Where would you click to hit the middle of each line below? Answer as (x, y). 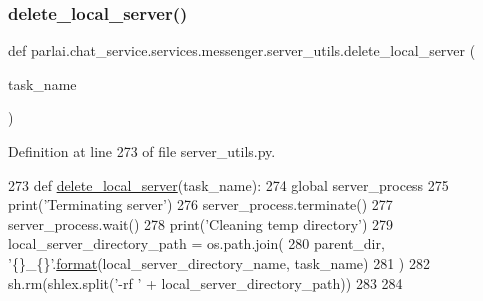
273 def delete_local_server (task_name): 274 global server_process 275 (228, 184)
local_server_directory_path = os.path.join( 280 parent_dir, (196, 243)
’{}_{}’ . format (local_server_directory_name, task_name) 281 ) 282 (219, 262)
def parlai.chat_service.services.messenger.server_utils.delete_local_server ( (242, 50)
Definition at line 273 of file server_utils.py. (142, 151)
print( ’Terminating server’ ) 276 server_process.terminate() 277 (200, 204)
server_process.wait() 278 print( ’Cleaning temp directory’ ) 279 (201, 223)
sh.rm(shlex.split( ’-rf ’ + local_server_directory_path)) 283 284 (205, 282)
